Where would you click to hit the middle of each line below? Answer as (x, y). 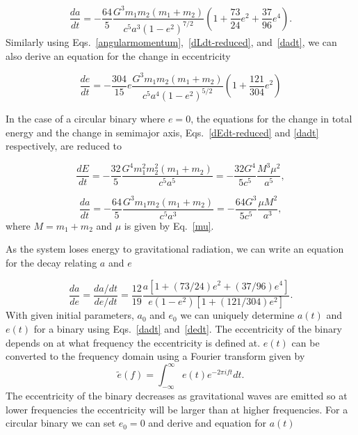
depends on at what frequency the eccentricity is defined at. (133, 342)
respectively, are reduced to (64, 146)
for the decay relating (51, 262)
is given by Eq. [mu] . (169, 225)
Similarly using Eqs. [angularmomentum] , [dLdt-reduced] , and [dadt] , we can (171, 41)
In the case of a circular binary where (86, 118)
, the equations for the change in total (271, 118)
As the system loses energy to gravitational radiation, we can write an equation (175, 249)
